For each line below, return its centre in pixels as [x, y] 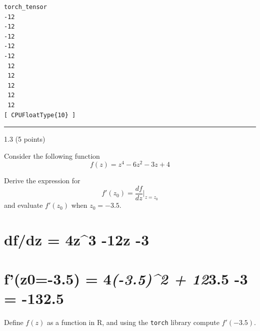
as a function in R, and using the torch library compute [133, 322]
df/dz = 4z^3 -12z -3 [77, 239]
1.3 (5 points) [25, 139]
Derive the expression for [42, 181]
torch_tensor [25, 7]
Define [14, 322]
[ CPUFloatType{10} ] [40, 115]
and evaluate [23, 205]
